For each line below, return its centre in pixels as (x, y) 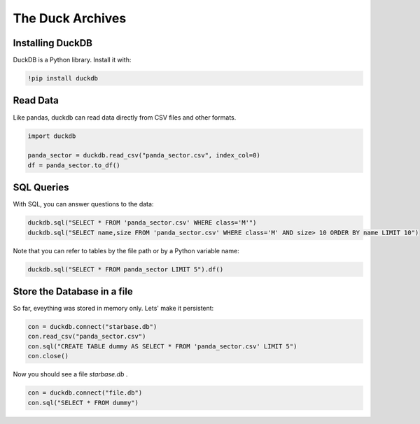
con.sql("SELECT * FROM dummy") (83, 403)
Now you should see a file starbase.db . (70, 374)
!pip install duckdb (63, 78)
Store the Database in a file (73, 291)
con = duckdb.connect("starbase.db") (92, 327)
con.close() (48, 356)
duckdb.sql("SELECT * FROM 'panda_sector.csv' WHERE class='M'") (142, 223)
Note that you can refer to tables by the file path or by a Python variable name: (126, 250)
